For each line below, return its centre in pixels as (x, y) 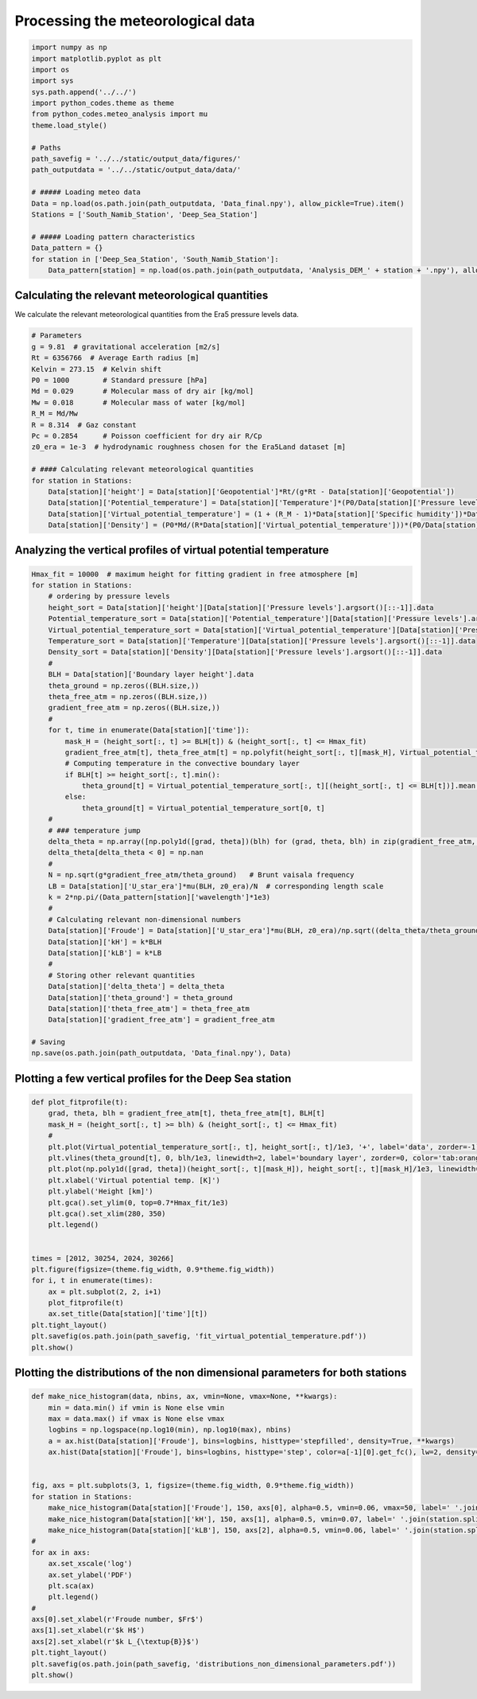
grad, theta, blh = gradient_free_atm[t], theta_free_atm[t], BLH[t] (186, 1113)
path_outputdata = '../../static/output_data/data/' (136, 170)
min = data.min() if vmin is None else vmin (136, 1408)
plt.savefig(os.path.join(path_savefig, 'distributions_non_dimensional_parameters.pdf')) (214, 1664)
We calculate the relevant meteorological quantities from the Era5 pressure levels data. (157, 314)
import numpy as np (69, 47)
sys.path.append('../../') (84, 92)
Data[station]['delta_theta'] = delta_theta (136, 986)
